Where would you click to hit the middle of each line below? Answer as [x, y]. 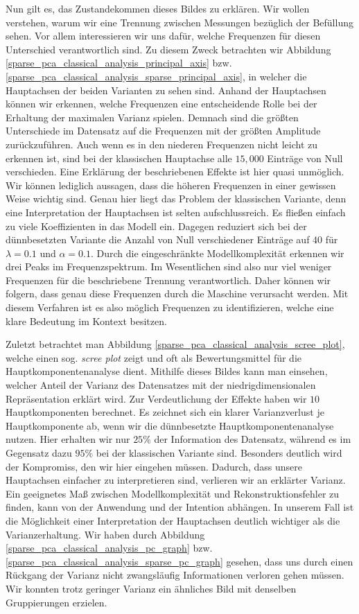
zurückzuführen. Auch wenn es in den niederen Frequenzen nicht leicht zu [161, 144]
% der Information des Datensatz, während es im [247, 439]
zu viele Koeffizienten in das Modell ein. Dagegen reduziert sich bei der [156, 226]
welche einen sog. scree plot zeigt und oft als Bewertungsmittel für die [154, 357]
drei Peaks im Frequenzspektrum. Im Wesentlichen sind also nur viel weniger [169, 266]
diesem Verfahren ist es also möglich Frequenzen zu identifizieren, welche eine [170, 307]
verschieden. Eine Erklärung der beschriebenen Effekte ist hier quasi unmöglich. [175, 172]
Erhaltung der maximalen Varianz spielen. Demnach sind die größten [152, 117]
